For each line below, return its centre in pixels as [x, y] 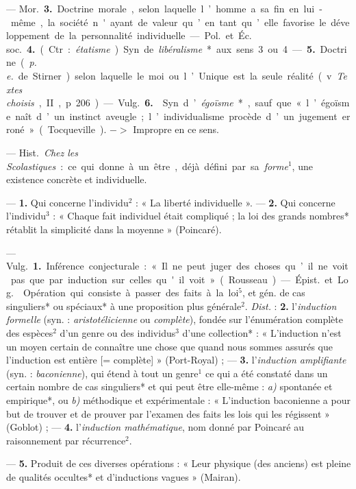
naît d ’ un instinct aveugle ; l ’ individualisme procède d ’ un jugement [176, 116]
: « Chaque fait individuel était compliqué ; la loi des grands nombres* [201, 216]
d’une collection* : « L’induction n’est [262, 333]
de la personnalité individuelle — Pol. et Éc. [153, 35]
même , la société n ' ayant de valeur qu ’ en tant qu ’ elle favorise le [168, 22]
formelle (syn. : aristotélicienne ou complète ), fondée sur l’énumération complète [175, 319]
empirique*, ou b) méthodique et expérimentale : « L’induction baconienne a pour [178, 400]
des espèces [30, 333]
